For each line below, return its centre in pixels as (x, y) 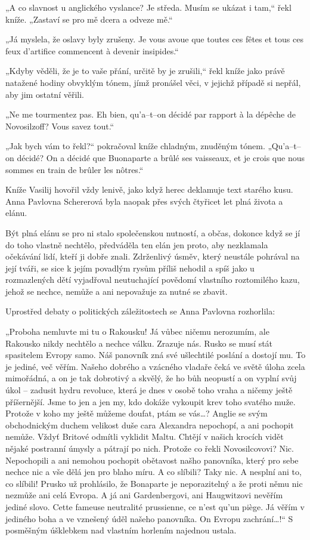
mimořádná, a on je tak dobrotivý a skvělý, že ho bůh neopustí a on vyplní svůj (151, 378)
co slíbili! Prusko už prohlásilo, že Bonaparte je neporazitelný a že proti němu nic (154, 483)
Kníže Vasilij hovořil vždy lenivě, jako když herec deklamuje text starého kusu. (149, 189)
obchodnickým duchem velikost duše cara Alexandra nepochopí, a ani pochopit (150, 425)
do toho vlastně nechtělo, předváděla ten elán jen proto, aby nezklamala (137, 244)
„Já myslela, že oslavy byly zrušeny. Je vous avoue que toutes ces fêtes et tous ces (154, 39)
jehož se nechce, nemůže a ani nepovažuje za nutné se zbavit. (117, 291)
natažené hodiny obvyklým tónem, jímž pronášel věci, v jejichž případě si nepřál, (153, 82)
